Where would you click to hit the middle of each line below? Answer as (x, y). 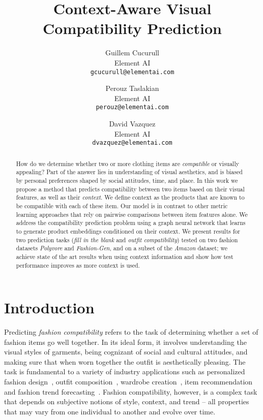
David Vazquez (132, 123)
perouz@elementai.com (132, 107)
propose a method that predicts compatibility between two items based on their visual (130, 189)
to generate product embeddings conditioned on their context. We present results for (128, 231)
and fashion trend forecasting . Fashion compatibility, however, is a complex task (131, 391)
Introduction (49, 308)
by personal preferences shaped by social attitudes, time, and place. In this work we (127, 180)
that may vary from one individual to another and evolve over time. (110, 411)
